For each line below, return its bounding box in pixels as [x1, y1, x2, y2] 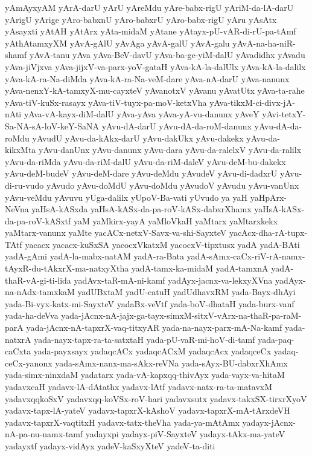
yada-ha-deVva [5, 309, 59, 322]
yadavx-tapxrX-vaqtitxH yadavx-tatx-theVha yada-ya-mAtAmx [5, 415, 240, 428]
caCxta [5, 345, 31, 357]
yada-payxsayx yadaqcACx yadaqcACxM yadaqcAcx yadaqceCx [33, 345, 272, 357]
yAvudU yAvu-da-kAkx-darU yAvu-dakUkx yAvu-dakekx [32, 131, 244, 144]
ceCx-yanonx [5, 356, 53, 369]
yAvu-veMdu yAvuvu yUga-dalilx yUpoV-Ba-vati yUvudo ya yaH [5, 191, 247, 203]
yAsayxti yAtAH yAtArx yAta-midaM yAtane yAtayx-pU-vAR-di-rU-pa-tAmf [5, 25, 296, 37]
